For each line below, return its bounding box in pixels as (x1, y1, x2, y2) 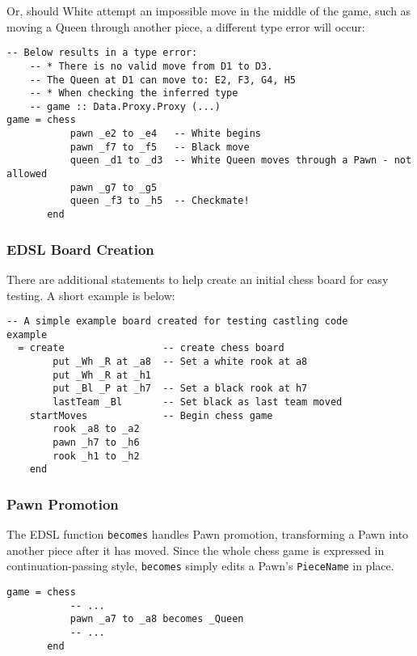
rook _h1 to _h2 (53, 450, 140, 462)
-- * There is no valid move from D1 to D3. (29, 60, 273, 72)
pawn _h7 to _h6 (53, 437, 140, 449)
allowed (6, 168, 48, 180)
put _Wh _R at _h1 (53, 369, 151, 381)
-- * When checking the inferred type (29, 87, 238, 99)
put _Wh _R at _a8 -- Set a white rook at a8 (53, 356, 308, 368)
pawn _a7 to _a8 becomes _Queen (69, 613, 244, 625)
